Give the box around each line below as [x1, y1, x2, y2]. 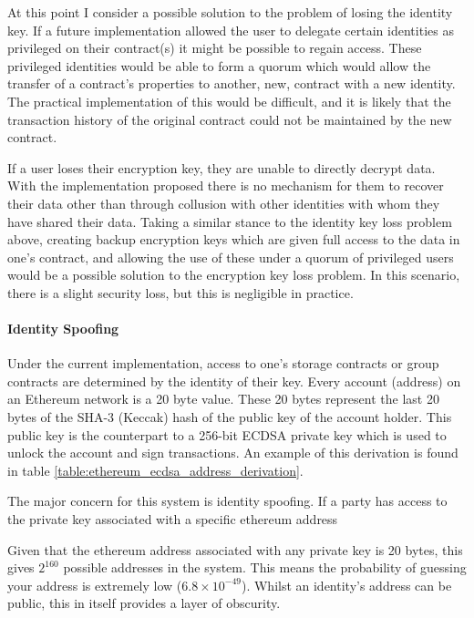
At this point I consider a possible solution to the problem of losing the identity [7, 3, 453, 21]
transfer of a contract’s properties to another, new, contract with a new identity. [7, 74, 456, 93]
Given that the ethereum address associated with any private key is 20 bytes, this [7, 540, 463, 559]
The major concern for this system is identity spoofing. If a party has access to [7, 491, 448, 510]
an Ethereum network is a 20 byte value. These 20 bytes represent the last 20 [7, 389, 439, 408]
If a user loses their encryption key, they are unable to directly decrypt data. [7, 158, 436, 177]
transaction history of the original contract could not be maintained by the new [7, 109, 452, 129]
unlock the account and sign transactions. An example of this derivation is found [7, 443, 459, 462]
